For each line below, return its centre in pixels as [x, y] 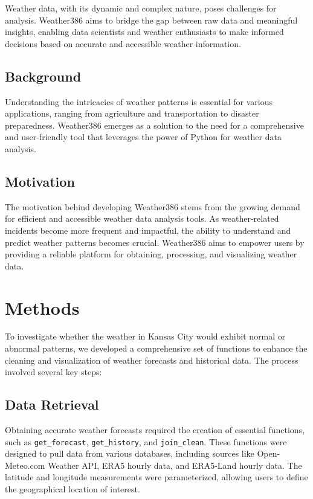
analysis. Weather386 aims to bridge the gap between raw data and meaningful [151, 20]
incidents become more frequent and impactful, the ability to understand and [148, 230]
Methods [42, 307]
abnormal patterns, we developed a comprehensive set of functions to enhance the [156, 348]
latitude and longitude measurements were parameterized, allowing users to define [156, 477]
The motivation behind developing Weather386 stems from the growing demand [153, 206]
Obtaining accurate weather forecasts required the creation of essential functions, [155, 430]
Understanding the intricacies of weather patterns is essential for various [139, 101]
